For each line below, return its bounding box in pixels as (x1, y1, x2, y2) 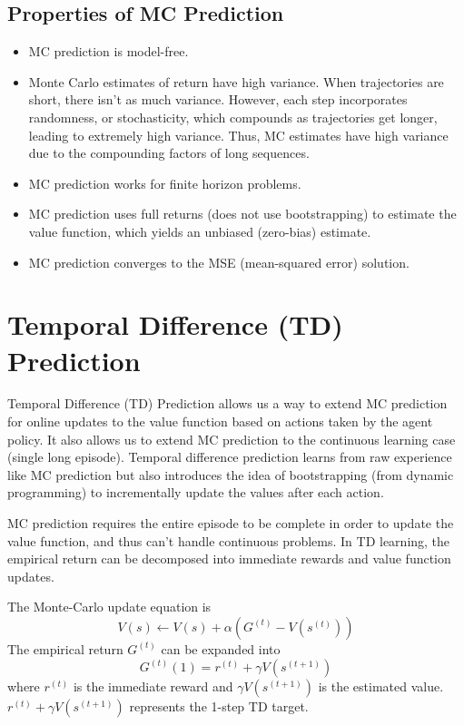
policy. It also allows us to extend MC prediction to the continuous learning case (7, 429, 456, 448)
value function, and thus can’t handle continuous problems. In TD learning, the (7, 531, 450, 550)
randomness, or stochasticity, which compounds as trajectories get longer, (28, 107, 438, 126)
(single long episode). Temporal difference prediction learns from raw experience (7, 447, 452, 466)
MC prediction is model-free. (28, 42, 189, 61)
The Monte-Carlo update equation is (7, 597, 212, 616)
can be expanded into (161, 639, 281, 658)
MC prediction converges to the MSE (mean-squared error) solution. (28, 252, 410, 271)
